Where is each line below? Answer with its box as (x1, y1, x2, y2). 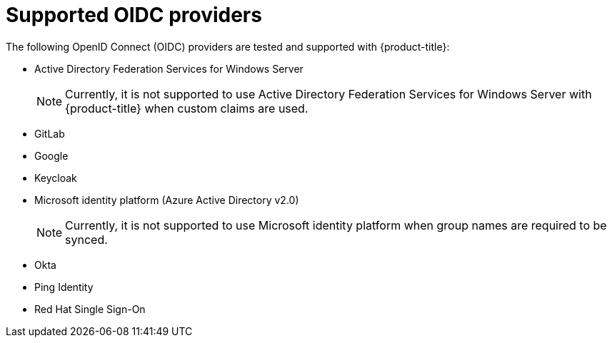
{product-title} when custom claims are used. (65, 101, 308, 116)
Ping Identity (34, 280, 94, 293)
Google (34, 149, 69, 162)
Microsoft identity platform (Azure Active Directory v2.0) (34, 193, 299, 206)
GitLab (34, 127, 65, 140)
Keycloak (34, 171, 77, 184)
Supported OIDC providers (6, 3, 262, 27)
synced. (65, 232, 108, 247)
